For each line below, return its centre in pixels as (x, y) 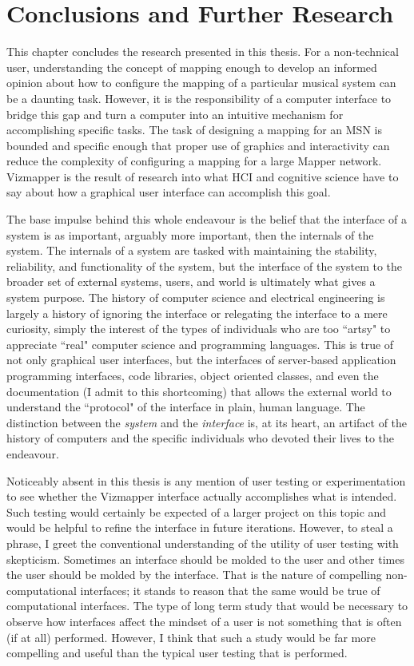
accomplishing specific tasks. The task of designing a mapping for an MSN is (194, 130)
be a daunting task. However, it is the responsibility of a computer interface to (199, 98)
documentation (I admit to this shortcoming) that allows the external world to (199, 391)
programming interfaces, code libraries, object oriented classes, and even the (193, 375)
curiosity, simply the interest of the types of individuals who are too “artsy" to (199, 329)
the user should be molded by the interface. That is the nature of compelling (194, 575)
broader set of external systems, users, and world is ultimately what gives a (191, 281)
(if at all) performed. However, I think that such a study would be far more (191, 637)
